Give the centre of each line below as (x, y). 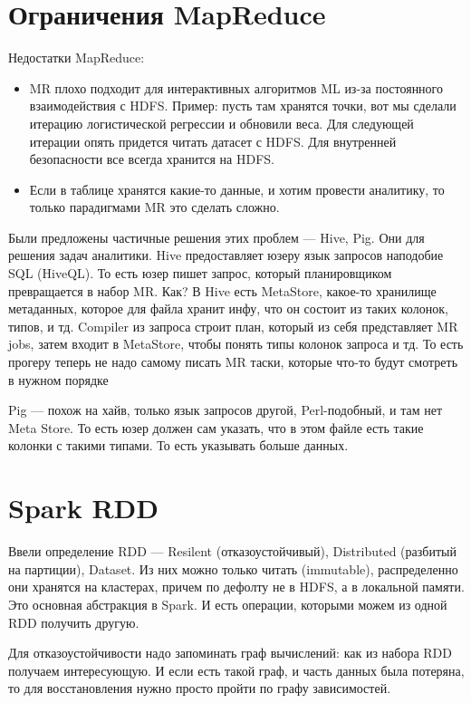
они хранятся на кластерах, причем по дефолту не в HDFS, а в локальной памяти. (236, 587)
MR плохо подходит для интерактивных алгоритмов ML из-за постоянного (236, 87)
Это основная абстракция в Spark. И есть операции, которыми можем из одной (228, 604)
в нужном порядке (58, 379)
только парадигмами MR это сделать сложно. (154, 207)
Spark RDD (83, 508)
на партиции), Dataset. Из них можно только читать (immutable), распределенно (233, 568)
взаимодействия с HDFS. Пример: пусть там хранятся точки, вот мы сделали (243, 106)
